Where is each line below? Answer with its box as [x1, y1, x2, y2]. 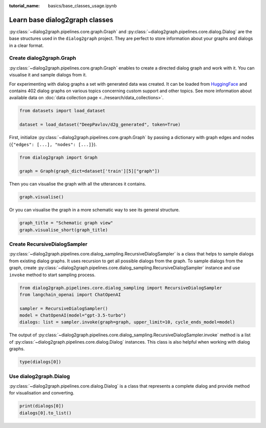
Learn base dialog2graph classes [9, 15, 113, 24]
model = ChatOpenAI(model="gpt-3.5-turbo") [19, 313, 127, 318]
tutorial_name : [9, 3, 40, 8]
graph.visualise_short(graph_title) [19, 227, 108, 233]
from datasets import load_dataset [19, 108, 105, 113]
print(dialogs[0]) [19, 403, 64, 409]
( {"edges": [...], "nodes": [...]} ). [9, 141, 97, 147]
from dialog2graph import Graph [19, 154, 98, 160]
